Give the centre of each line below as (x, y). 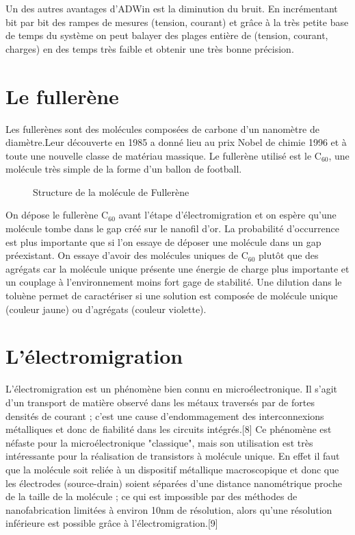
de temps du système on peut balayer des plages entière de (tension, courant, (167, 35)
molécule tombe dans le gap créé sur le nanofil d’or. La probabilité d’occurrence (172, 228)
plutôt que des (289, 255)
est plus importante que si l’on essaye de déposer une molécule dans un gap (163, 241)
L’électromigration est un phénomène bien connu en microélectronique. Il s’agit (172, 389)
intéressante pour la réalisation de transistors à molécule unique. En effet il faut (173, 456)
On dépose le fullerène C (57, 215)
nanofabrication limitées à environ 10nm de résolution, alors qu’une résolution (169, 509)
